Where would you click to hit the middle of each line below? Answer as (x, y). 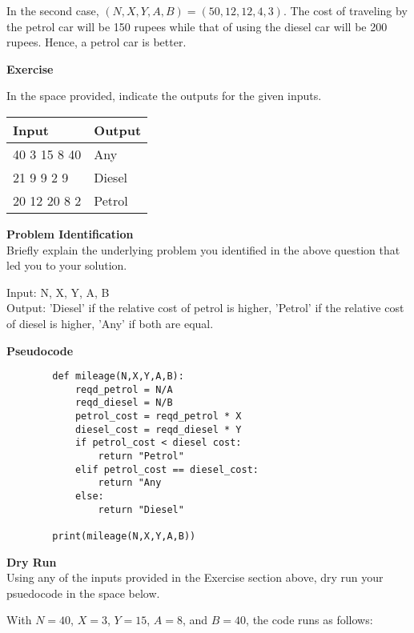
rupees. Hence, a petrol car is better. (96, 42)
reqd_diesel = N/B (124, 403)
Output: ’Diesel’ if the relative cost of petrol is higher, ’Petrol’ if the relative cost (205, 308)
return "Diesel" (141, 509)
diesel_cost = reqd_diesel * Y (158, 429)
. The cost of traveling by (345, 10)
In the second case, (53, 10)
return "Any (130, 483)
